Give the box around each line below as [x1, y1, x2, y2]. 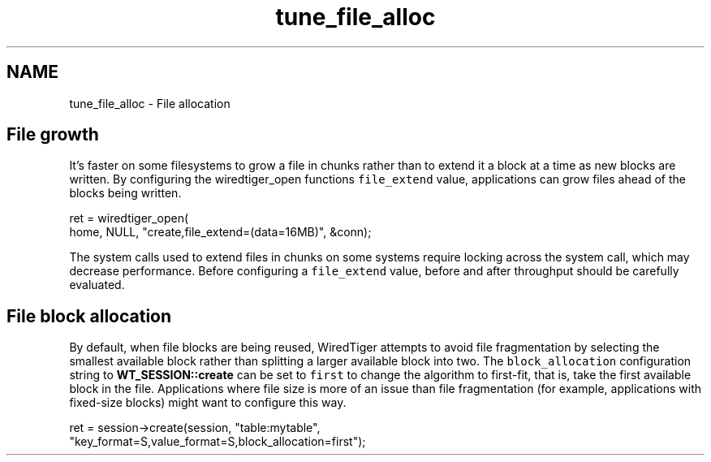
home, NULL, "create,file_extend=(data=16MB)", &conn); [69, 225, 372, 240]
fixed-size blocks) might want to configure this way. [69, 395, 347, 410]
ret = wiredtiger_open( [69, 211, 189, 226]
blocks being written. [69, 186, 182, 201]
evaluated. [69, 278, 125, 292]
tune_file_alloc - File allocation [69, 96, 231, 110]
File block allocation [6, 305, 172, 326]
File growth [6, 124, 99, 145]
